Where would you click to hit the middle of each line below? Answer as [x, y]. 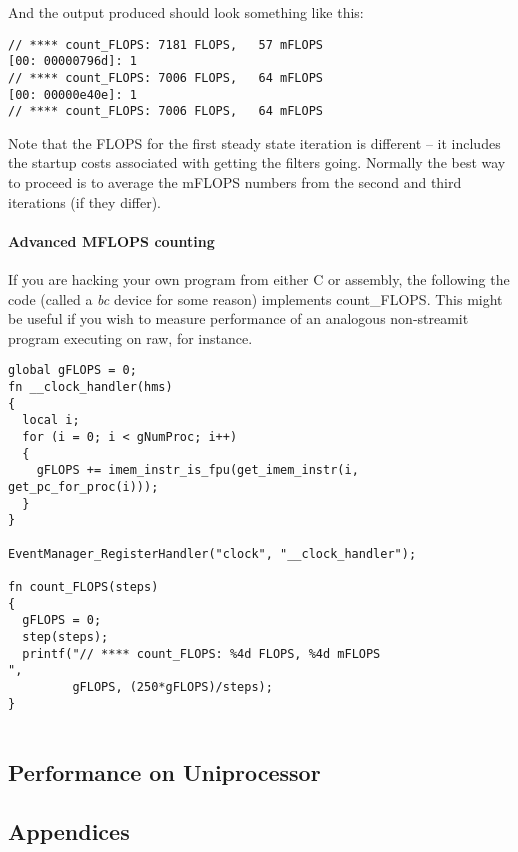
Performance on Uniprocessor [164, 772]
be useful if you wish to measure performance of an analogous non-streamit [238, 318]
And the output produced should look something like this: [186, 12]
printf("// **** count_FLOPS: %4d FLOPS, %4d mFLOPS [201, 653]
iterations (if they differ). [85, 201]
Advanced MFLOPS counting [111, 240]
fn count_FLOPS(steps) [83, 586]
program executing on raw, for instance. [130, 337]
